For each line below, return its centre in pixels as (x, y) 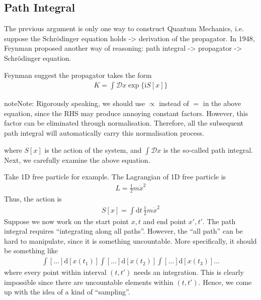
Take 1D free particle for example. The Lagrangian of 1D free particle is (115, 177)
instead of (174, 103)
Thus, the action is (33, 199)
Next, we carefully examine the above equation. (77, 160)
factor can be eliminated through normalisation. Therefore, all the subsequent (124, 123)
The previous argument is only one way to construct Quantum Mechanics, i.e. (124, 28)
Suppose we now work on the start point (66, 221)
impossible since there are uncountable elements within (89, 282)
